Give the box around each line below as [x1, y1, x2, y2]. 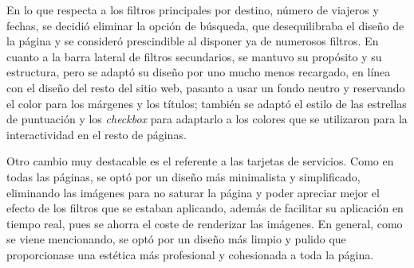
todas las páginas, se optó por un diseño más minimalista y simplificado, [6, 168, 361, 184]
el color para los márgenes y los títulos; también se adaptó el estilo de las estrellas [6, 95, 407, 111]
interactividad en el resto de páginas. [6, 126, 187, 142]
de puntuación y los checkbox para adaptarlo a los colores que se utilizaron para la [6, 111, 408, 127]
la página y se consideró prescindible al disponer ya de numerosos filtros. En [6, 33, 379, 49]
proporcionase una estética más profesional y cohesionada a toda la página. [6, 246, 374, 262]
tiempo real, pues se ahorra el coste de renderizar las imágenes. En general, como [6, 215, 403, 231]
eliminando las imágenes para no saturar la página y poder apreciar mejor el [6, 184, 380, 200]
